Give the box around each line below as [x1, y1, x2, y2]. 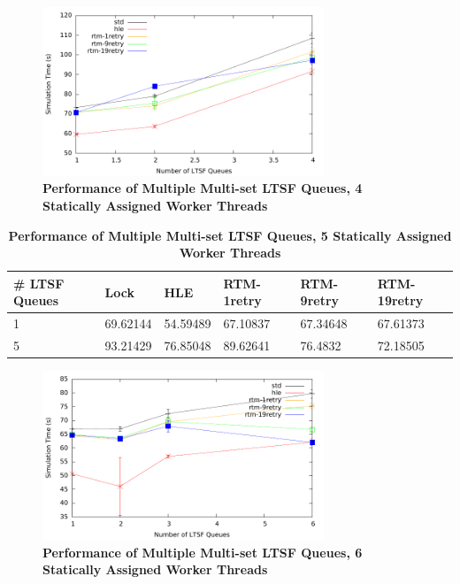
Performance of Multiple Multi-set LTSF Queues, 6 [42, 542, 363, 561]
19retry [377, 291, 424, 310]
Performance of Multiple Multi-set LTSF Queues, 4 [42, 179, 363, 197]
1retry [223, 291, 262, 310]
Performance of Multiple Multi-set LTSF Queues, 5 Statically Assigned [8, 226, 452, 244]
